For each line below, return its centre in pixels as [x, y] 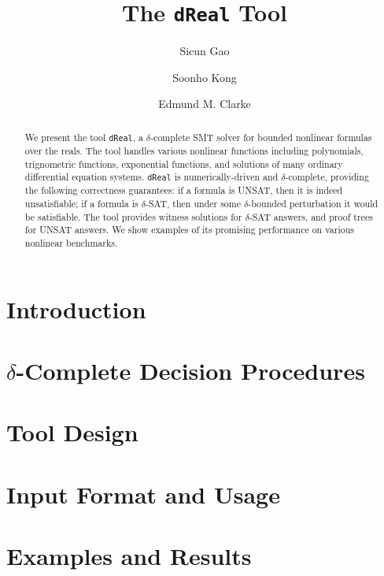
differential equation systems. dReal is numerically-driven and [151, 177]
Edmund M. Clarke [205, 104]
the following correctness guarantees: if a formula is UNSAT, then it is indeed [184, 190]
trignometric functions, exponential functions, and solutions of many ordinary [184, 164]
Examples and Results [129, 556]
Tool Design [72, 432]
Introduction [76, 308]
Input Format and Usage [143, 494]
